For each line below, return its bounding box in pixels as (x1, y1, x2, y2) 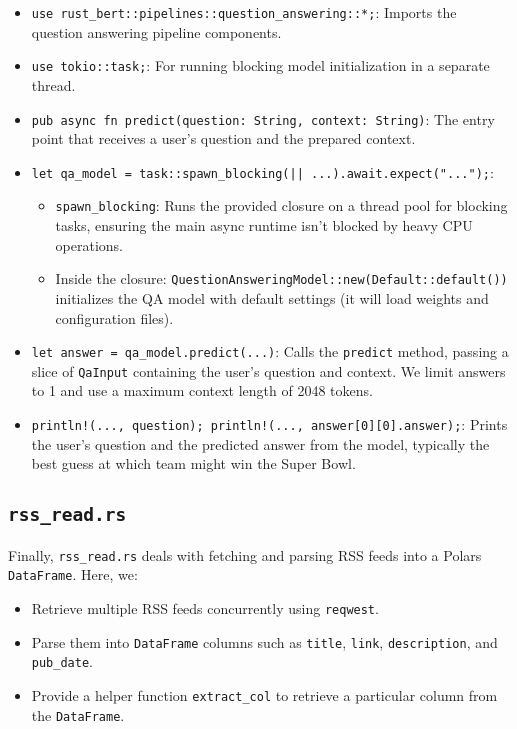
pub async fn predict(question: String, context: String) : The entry (31, 108, 495, 129)
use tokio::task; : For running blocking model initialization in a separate (31, 55, 490, 76)
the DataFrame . (31, 704, 125, 725)
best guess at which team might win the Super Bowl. (31, 453, 356, 474)
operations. (55, 234, 124, 255)
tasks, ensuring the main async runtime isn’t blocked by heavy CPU (55, 215, 473, 236)
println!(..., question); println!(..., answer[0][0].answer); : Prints (31, 414, 508, 434)
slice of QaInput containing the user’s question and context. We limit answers (31, 360, 506, 381)
